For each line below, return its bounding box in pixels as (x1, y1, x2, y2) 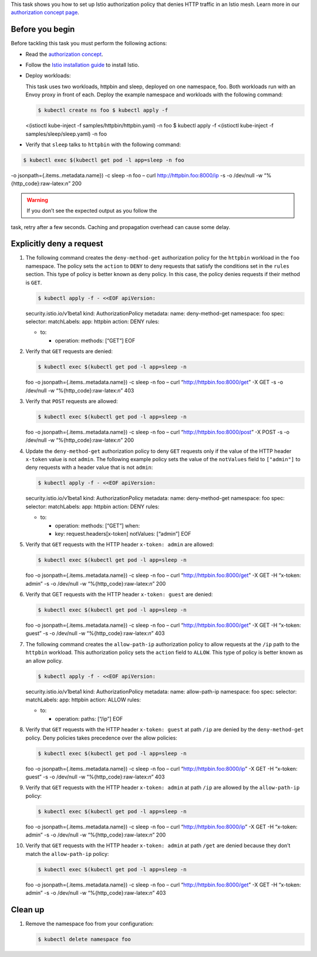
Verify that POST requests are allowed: (25, 397, 118, 405)
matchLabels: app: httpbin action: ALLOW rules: (25, 696, 141, 703)
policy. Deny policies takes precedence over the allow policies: (25, 734, 177, 741)
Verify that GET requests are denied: (25, 348, 113, 355)
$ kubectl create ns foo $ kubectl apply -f (38, 107, 168, 114)
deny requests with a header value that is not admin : (25, 464, 153, 471)
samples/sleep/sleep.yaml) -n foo (25, 130, 107, 137)
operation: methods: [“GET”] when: (55, 522, 140, 529)
